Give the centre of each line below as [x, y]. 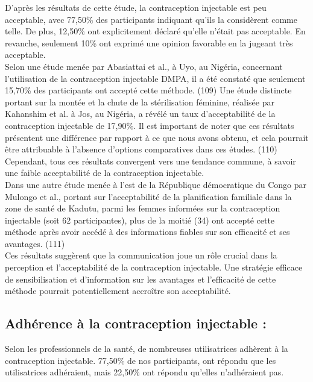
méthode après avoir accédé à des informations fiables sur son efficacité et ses [147, 232]
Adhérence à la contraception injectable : [136, 323]
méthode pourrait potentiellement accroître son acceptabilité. [118, 291]
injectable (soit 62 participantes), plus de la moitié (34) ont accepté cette [140, 220]
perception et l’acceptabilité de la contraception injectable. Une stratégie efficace [154, 267]
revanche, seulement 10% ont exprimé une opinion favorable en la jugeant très [149, 42]
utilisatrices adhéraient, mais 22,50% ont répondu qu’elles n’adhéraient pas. [144, 372]
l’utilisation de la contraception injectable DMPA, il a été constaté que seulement [155, 78]
